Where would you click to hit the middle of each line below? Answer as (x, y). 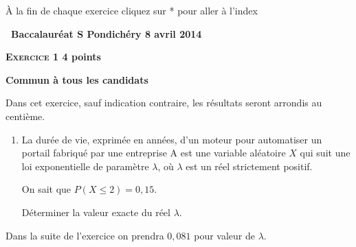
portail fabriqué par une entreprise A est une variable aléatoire (154, 153)
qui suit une (325, 153)
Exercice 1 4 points (53, 57)
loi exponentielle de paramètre (85, 166)
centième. (25, 116)
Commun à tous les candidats (77, 79)
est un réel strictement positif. (249, 166)
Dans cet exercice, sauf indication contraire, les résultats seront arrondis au (164, 103)
